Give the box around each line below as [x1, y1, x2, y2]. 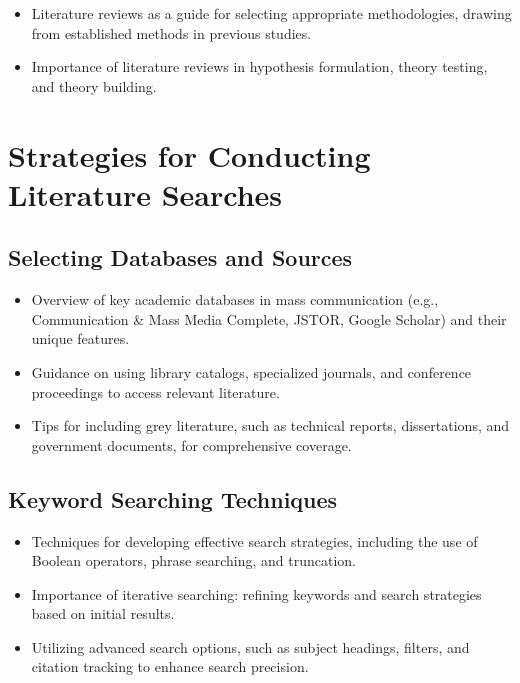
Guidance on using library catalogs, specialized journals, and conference [31, 361, 472, 382]
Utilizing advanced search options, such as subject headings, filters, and [31, 636, 470, 657]
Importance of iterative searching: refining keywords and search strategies [31, 583, 482, 604]
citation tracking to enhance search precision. [31, 656, 309, 677]
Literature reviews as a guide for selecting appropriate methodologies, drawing [31, 3, 512, 23]
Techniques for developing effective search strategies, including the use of [31, 530, 478, 551]
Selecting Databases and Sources [8, 242, 353, 273]
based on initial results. [31, 603, 175, 624]
